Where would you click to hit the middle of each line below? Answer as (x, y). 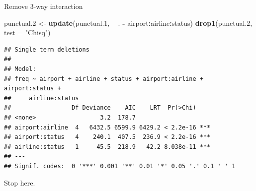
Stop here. (20, 182)
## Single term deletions (47, 49)
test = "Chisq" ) (27, 32)
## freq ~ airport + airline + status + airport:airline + (104, 79)
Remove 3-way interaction (43, 6)
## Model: (20, 69)
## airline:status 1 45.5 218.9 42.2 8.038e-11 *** (107, 147)
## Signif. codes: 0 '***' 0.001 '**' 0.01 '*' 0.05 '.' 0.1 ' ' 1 (120, 166)
